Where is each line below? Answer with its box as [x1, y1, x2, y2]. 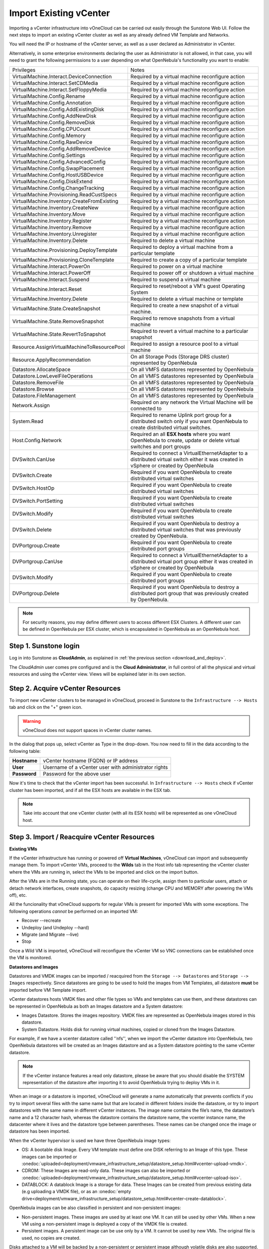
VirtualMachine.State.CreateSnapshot [12, 305, 101, 312]
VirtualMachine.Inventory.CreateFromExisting [12, 197, 119, 204]
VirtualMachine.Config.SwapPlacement [12, 165, 104, 172]
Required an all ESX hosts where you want [130, 430, 231, 437]
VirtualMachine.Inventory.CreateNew [12, 204, 99, 211]
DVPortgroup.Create [12, 542, 60, 549]
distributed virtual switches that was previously [130, 526, 241, 533]
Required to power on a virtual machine [130, 263, 223, 270]
